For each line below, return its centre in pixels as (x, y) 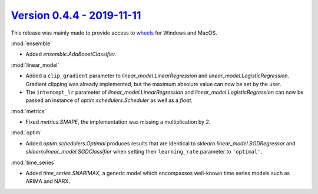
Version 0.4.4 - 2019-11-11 (76, 15)
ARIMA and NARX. (48, 181)
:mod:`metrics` (29, 111)
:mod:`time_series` (33, 162)
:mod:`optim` (26, 132)
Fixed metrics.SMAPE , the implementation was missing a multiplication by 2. (118, 122)
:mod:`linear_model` (35, 65)
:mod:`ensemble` (32, 43)
